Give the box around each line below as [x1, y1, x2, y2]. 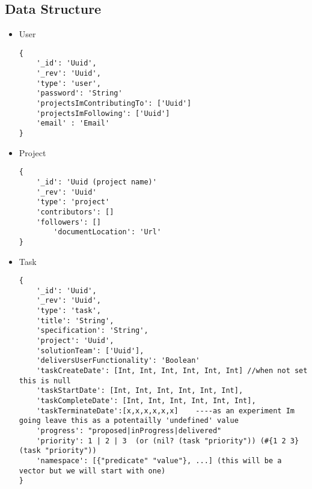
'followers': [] [36, 217, 101, 226]
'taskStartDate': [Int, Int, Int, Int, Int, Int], [36, 386, 243, 395]
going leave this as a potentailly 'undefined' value [19, 416, 239, 425]
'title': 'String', [36, 316, 114, 325]
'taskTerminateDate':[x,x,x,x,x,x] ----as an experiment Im [36, 406, 295, 415]
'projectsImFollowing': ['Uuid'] [36, 109, 170, 118]
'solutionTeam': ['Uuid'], [36, 346, 144, 355]
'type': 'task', [36, 306, 101, 315]
